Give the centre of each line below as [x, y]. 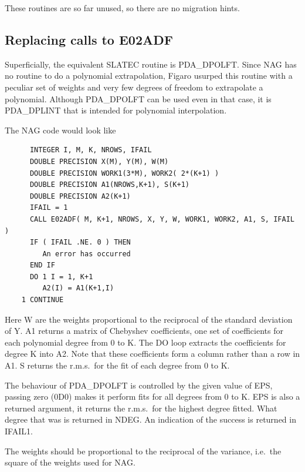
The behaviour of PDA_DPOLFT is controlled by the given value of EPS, [139, 385]
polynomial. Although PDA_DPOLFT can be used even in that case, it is [138, 98]
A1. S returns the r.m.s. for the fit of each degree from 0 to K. [117, 365]
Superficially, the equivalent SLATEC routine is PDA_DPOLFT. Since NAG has [151, 64]
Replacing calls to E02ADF [89, 39]
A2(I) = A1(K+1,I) [78, 288]
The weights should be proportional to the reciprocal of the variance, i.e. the [143, 451]
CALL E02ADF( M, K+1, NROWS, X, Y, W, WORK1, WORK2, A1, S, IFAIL [162, 219]
